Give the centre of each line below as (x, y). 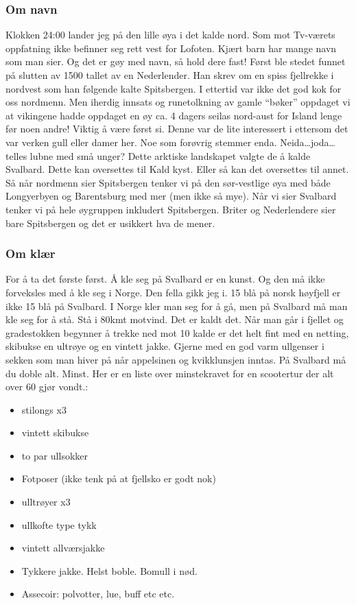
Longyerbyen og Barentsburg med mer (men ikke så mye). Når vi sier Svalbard (171, 196)
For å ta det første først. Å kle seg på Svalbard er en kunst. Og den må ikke (165, 279)
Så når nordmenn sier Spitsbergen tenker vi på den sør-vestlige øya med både (168, 182)
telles (16, 155)
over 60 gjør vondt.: (47, 387)
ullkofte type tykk (59, 524)
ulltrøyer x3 (46, 502)
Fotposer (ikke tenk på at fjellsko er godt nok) (119, 478)
